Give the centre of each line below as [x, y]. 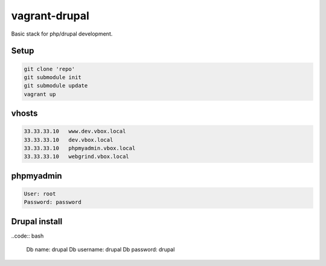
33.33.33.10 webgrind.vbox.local [76, 157]
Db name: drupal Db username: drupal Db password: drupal [101, 250]
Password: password [53, 202]
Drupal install [37, 221]
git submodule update [56, 86]
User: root [40, 194]
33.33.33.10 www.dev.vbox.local [75, 131]
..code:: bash [27, 236]
